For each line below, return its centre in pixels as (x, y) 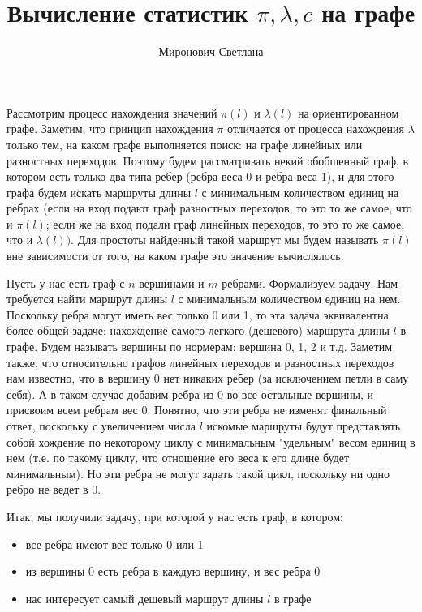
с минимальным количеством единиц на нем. (289, 299)
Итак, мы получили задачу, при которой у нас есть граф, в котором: (175, 516)
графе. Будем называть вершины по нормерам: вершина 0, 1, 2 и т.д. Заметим (200, 347)
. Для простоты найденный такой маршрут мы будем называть (225, 240)
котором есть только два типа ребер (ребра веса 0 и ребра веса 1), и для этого (200, 176)
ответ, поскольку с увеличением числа (101, 426)
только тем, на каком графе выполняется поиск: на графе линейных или (185, 144)
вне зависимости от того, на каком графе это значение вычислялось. (175, 256)
